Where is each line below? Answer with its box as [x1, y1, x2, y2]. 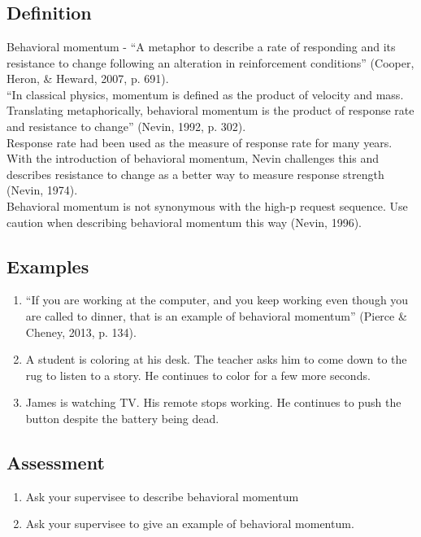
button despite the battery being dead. [25, 409, 219, 426]
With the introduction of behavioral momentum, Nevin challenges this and [7, 150, 379, 167]
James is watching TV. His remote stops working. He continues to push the [25, 394, 401, 411]
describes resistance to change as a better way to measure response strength [7, 165, 384, 182]
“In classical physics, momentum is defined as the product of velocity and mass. [7, 85, 404, 103]
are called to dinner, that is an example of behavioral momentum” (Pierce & [25, 307, 407, 324]
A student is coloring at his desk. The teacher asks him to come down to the [25, 351, 407, 368]
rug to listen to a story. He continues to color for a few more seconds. [25, 366, 371, 383]
